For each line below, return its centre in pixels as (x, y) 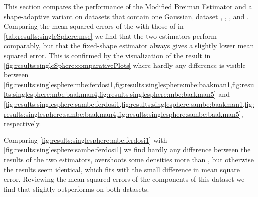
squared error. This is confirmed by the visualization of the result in (107, 55)
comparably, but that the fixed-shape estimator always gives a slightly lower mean (129, 45)
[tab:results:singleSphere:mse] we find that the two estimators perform (110, 35)
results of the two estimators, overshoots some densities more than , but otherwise (129, 159)
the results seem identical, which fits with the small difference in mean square (122, 169)
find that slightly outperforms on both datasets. (77, 188)
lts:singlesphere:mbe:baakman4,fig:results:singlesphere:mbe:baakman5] (110, 94)
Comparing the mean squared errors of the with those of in (94, 26)
